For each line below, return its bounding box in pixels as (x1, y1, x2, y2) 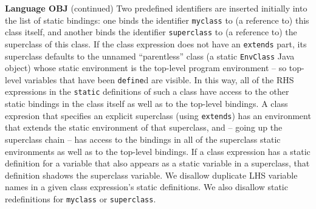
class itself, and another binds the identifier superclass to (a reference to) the (5, 26, 297, 38)
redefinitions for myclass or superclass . (5, 192, 156, 205)
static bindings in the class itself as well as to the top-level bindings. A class (5, 97, 288, 110)
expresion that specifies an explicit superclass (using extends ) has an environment (5, 109, 311, 122)
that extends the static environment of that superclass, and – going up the (5, 121, 283, 134)
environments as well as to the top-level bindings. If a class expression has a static (5, 145, 311, 157)
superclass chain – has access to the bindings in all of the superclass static (5, 132, 281, 145)
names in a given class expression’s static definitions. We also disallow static (5, 180, 288, 193)
